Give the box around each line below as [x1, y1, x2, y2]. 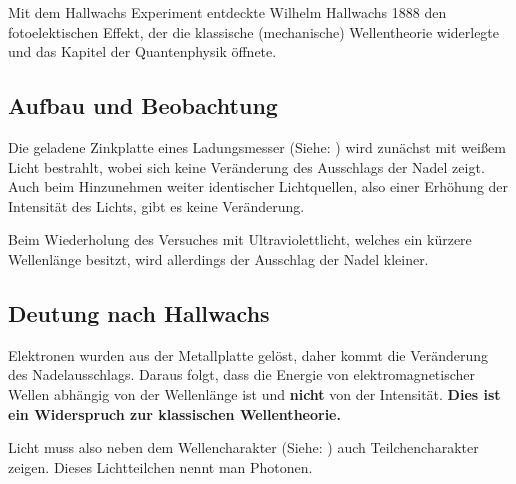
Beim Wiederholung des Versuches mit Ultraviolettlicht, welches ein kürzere [8, 229, 472, 250]
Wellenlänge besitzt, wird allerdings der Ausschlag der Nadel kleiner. [8, 248, 429, 269]
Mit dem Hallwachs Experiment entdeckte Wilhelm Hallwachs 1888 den [8, 2, 447, 22]
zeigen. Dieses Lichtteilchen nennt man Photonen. [8, 456, 313, 477]
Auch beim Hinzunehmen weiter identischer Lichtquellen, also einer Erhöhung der [8, 176, 509, 197]
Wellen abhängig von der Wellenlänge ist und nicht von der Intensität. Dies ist [8, 383, 501, 404]
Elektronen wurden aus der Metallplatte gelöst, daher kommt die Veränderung [8, 344, 489, 365]
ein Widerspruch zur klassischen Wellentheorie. [8, 403, 341, 424]
